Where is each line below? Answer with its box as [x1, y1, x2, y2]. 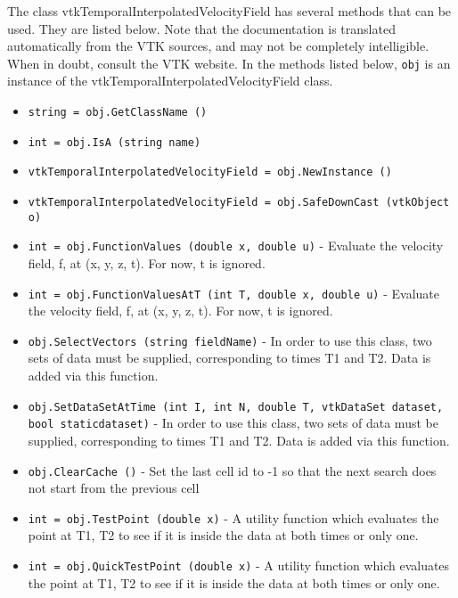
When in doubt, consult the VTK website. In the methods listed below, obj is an [7, 53, 451, 72]
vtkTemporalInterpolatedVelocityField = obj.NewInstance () [28, 166, 392, 179]
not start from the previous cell [28, 479, 200, 497]
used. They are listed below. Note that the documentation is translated [7, 19, 396, 37]
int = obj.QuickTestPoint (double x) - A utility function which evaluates [28, 556, 450, 575]
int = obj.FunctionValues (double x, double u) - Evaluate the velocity [28, 236, 444, 255]
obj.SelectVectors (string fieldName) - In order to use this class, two [28, 331, 432, 349]
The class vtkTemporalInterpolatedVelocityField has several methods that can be [7, 2, 452, 20]
